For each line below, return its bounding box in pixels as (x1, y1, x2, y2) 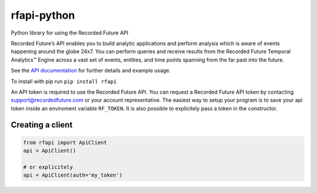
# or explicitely (23, 164, 73, 170)
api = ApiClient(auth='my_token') (23, 172, 123, 178)
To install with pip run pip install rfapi (11, 78, 117, 85)
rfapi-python (11, 9, 75, 22)
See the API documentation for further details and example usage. (11, 67, 171, 74)
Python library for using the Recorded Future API (11, 29, 129, 36)
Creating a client (11, 120, 73, 130)
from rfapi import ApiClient (23, 139, 107, 146)
